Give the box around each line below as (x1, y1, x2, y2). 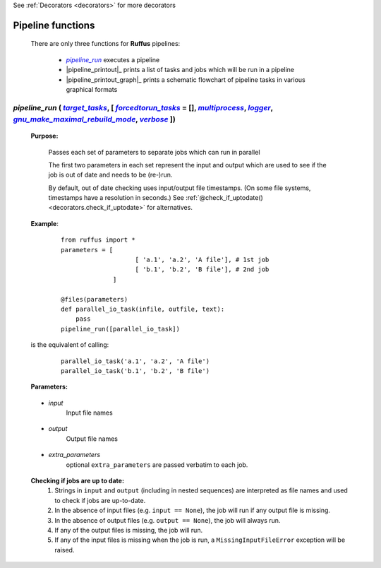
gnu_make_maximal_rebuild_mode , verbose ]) (13, 114, 176, 124)
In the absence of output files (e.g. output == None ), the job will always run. (54, 516, 281, 524)
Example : (30, 219, 59, 227)
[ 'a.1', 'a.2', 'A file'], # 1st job (135, 256, 270, 264)
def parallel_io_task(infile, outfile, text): (61, 304, 225, 313)
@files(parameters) (61, 295, 128, 303)
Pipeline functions (13, 19, 95, 31)
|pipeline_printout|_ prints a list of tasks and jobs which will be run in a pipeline (66, 66, 295, 74)
